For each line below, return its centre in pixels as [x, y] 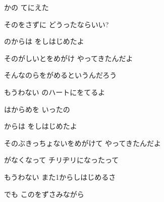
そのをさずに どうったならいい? [57, 24]
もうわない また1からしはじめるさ [60, 176]
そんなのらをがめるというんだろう [61, 75]
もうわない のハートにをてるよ [55, 92]
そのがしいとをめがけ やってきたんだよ [69, 58]
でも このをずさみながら [44, 194]
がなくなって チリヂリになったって [62, 160]
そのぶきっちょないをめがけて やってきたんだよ [83, 143]
